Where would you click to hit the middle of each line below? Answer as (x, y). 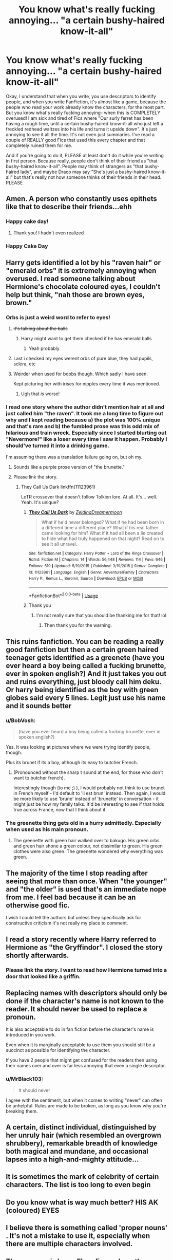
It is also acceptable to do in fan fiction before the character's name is (80, 1029)
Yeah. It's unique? (40, 502)
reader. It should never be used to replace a (76, 1009)
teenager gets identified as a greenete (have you (85, 657)
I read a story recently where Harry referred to (81, 939)
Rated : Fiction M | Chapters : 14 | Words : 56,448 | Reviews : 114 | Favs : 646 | (97, 560)
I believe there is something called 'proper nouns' (87, 1228)
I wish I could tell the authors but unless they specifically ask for (74, 918)
